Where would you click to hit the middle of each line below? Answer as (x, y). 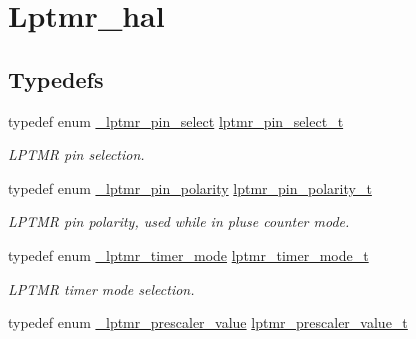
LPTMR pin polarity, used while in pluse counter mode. (179, 221)
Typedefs (56, 78)
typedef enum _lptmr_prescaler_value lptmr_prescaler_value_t (208, 322)
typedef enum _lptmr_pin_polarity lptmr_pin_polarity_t (190, 187)
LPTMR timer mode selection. (101, 288)
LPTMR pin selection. (76, 154)
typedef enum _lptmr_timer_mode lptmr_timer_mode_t (188, 254)
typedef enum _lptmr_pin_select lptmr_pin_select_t (176, 120)
